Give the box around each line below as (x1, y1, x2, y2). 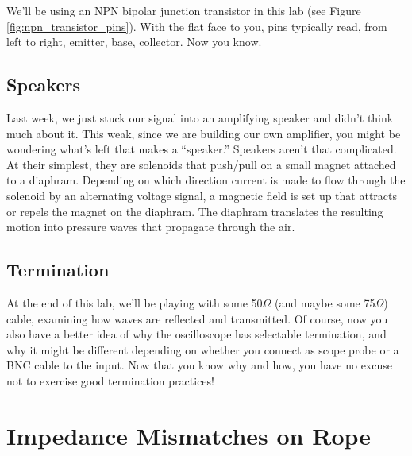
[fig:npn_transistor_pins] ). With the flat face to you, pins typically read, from (6, 17, 387, 34)
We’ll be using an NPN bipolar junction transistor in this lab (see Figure (6, 2, 361, 18)
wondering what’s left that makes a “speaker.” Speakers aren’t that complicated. (6, 141, 397, 157)
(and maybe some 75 (275, 294, 375, 311)
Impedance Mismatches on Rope (6, 419, 372, 451)
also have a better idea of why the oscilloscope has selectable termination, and (6, 326, 387, 342)
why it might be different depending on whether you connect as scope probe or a (6, 341, 399, 357)
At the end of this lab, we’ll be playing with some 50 (6, 294, 263, 311)
